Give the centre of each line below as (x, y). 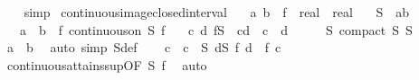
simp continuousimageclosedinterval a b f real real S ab (217, 12)
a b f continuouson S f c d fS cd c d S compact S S (216, 29)
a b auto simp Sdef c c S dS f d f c (144, 47)
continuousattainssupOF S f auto (107, 64)
